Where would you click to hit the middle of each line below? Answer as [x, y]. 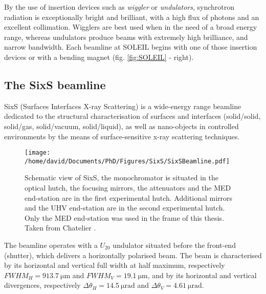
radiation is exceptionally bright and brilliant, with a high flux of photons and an [132, 17]
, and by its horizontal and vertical [202, 275]
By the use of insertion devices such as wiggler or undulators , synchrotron [119, 7]
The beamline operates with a [51, 245]
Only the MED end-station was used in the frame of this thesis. [124, 217]
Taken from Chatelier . [60, 228]
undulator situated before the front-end [174, 245]
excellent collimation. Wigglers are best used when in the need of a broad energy [131, 27]
